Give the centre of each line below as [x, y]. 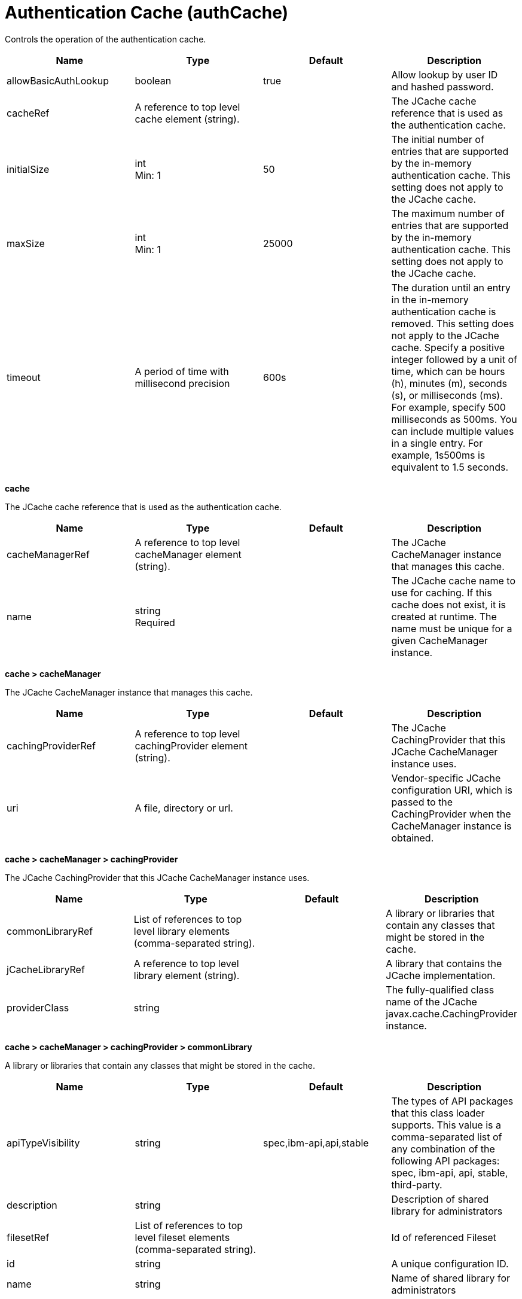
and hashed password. [442, 86]
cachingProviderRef [51, 745]
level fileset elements [182, 1237]
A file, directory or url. [184, 808]
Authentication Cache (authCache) [147, 13]
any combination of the [443, 1149]
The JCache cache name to [454, 580]
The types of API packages [452, 1101]
